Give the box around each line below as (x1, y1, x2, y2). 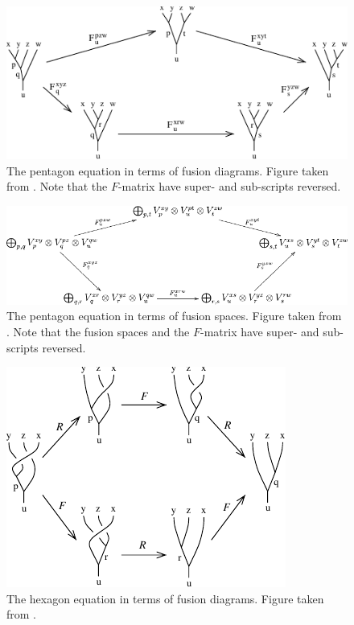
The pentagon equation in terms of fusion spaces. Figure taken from (6, 307, 342, 324)
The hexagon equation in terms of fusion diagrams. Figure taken (6, 590, 324, 606)
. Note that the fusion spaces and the (6, 323, 190, 339)
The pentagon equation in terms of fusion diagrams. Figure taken (6, 162, 329, 179)
